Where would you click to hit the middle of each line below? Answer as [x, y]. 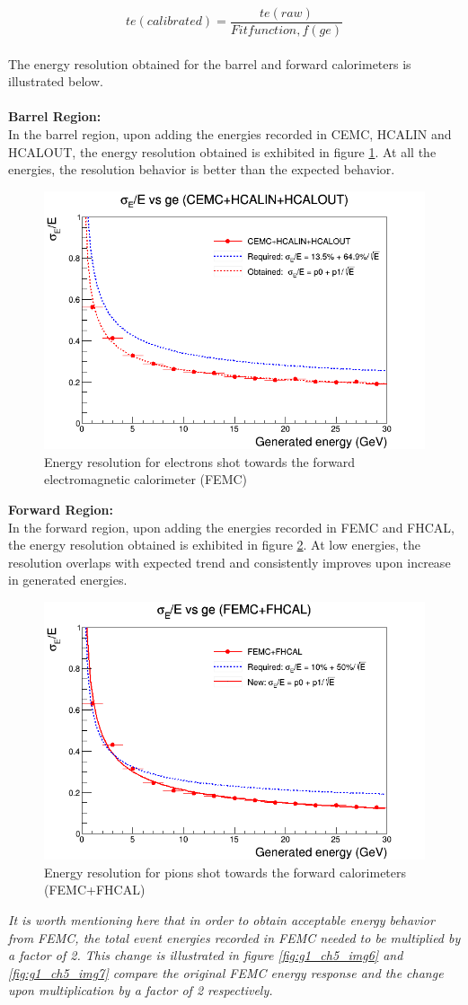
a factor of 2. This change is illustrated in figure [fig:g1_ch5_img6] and [206, 955]
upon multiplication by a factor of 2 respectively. [141, 990]
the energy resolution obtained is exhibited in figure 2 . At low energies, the [214, 545]
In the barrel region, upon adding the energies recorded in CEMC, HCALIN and [230, 134]
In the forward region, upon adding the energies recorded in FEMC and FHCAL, [231, 527]
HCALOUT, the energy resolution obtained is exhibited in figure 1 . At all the [222, 151]
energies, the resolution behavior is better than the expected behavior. [202, 169]
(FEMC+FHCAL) [95, 890]
